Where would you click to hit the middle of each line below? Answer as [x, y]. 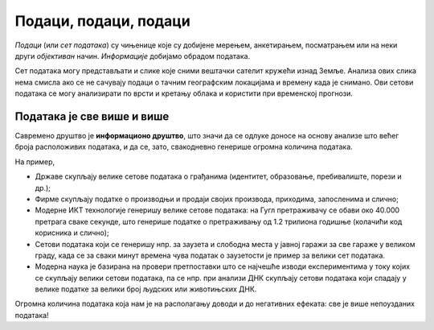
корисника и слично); [72, 233]
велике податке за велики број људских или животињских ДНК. [146, 289]
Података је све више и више [92, 116]
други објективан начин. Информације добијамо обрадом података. [133, 56]
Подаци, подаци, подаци [102, 21]
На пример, [35, 162]
